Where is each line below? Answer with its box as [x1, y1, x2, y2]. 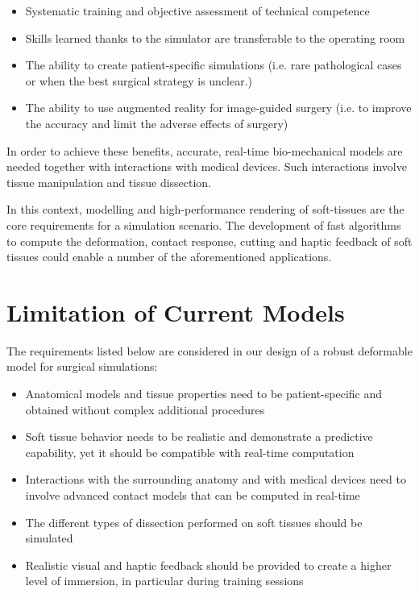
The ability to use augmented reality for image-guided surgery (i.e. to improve [25, 99, 412, 116]
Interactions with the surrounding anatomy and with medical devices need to [25, 471, 406, 488]
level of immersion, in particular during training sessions [25, 572, 304, 589]
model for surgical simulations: [6, 358, 158, 375]
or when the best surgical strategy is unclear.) [25, 72, 253, 89]
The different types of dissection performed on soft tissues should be [25, 513, 363, 530]
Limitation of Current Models [6, 295, 345, 328]
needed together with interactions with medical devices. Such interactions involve [6, 158, 407, 175]
